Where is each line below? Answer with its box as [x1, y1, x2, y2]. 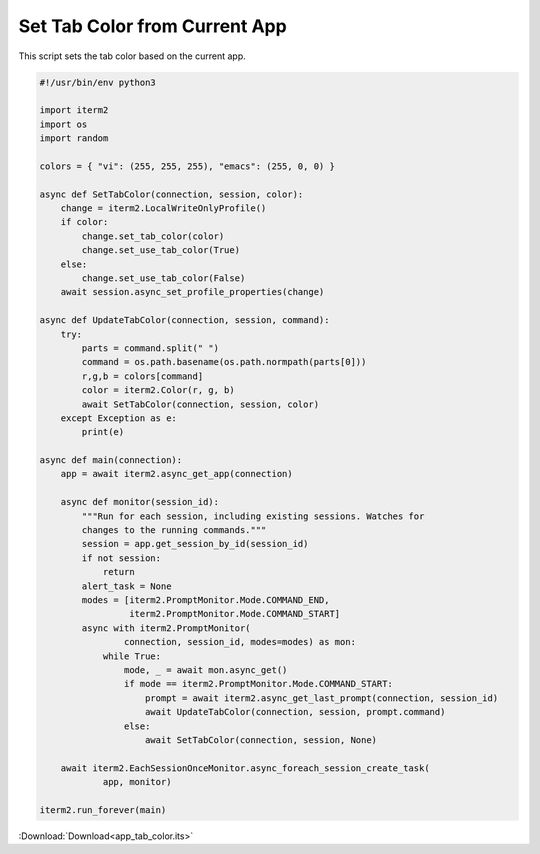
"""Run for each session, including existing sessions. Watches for [81, 510, 425, 522]
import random [39, 133, 109, 144]
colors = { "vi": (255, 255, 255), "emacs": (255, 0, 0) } [39, 160, 335, 172]
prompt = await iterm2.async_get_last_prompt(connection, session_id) [145, 692, 499, 704]
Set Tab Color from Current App [18, 15, 287, 37]
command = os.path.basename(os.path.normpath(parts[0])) [81, 356, 367, 368]
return [102, 566, 135, 578]
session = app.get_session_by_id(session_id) [81, 538, 309, 550]
